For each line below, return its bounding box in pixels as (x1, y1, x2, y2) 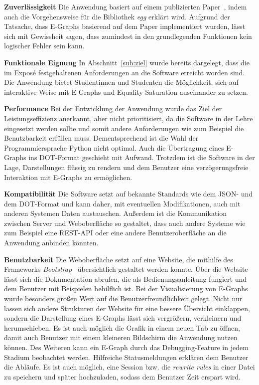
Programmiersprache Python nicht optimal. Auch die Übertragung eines (4, 142, 224, 153)
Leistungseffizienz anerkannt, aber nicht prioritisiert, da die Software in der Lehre (4, 113, 253, 123)
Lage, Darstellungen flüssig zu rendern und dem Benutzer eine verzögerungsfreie (4, 162, 249, 172)
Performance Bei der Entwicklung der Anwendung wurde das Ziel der (4, 103, 222, 114)
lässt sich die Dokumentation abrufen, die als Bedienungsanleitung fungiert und (4, 273, 247, 284)
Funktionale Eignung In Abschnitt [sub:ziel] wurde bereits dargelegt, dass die (4, 57, 250, 67)
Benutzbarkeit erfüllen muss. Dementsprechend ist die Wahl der (4, 133, 199, 143)
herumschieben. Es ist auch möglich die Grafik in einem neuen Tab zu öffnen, (4, 322, 240, 333)
